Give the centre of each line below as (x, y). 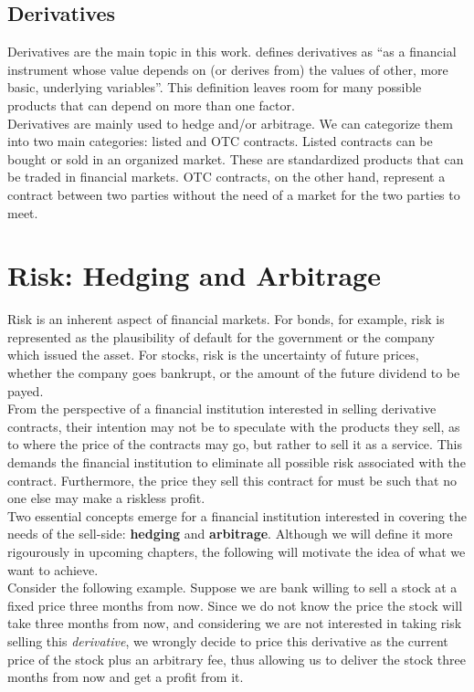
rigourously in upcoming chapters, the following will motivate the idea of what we (237, 551)
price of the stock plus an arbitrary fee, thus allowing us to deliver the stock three (237, 659)
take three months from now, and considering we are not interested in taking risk (235, 623)
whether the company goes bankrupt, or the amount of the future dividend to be (234, 373)
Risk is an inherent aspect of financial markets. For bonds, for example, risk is (226, 319)
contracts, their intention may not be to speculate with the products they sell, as (234, 426)
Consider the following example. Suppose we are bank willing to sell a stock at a (232, 587)
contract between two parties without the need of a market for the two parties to (234, 194)
